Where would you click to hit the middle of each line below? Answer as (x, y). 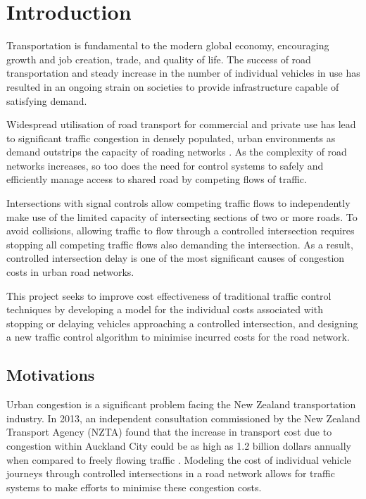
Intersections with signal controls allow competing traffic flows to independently (178, 203)
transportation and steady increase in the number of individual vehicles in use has (183, 73)
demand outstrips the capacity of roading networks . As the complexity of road (177, 152)
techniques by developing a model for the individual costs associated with (165, 309)
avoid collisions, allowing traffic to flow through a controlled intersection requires (181, 230)
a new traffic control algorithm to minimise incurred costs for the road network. (178, 337)
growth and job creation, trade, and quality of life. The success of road (159, 59)
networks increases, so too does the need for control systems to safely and (165, 165)
